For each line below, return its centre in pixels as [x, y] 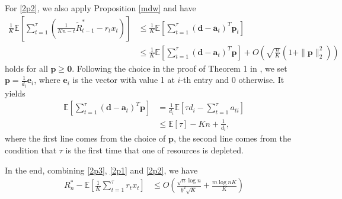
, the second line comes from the [232, 138]
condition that [31, 150]
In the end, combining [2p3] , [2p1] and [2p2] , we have [101, 170]
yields [15, 93]
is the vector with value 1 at [124, 80]
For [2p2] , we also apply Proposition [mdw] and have [100, 8]
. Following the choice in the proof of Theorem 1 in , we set [180, 68]
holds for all [26, 68]
